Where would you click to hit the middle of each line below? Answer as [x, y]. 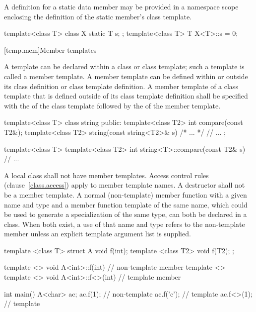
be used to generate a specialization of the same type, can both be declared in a [126, 214]
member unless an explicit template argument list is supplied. [97, 234]
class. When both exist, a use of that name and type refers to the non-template [125, 224]
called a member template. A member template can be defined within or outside [126, 76]
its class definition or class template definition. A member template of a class [121, 86]
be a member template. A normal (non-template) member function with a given [126, 194]
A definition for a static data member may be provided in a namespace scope [121, 6]
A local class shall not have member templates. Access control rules [106, 175]
